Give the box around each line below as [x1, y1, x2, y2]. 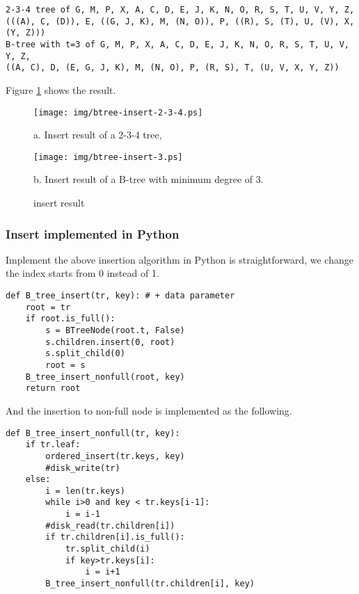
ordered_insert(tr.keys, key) [45, 451, 185, 461]
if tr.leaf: [25, 440, 81, 450]
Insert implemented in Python [6, 225, 179, 242]
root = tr [25, 302, 71, 312]
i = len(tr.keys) [45, 485, 125, 496]
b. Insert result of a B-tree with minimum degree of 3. [33, 172, 264, 186]
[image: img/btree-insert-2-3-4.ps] [33, 107, 203, 118]
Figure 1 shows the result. [6, 82, 116, 97]
